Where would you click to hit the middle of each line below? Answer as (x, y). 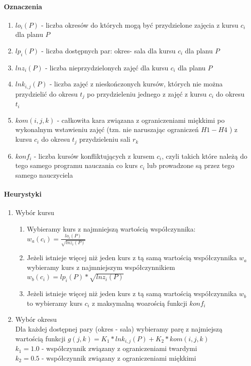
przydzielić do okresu (47, 93)
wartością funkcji (40, 338)
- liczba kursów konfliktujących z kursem (94, 156)
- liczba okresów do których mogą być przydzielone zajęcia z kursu (140, 25)
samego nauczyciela (44, 175)
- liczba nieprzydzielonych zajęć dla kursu (107, 67)
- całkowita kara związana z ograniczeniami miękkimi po (141, 120)
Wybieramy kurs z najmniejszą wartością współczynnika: (111, 228)
